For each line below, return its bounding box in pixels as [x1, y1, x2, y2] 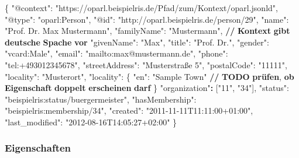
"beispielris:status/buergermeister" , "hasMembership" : [5, 93, 197, 105]
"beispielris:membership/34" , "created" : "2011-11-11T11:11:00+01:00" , [5, 104, 253, 117]
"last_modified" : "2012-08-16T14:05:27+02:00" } [5, 115, 177, 128]
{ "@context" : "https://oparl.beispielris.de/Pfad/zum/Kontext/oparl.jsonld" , [5, 2, 278, 13]
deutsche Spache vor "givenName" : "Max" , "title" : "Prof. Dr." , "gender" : [5, 36, 269, 48]
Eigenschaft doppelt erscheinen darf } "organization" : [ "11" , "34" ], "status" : [5, 82, 289, 94]
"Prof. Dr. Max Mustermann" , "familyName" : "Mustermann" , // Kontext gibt [5, 24, 290, 37]
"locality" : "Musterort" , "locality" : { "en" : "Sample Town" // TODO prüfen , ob [5, 70, 294, 82]
